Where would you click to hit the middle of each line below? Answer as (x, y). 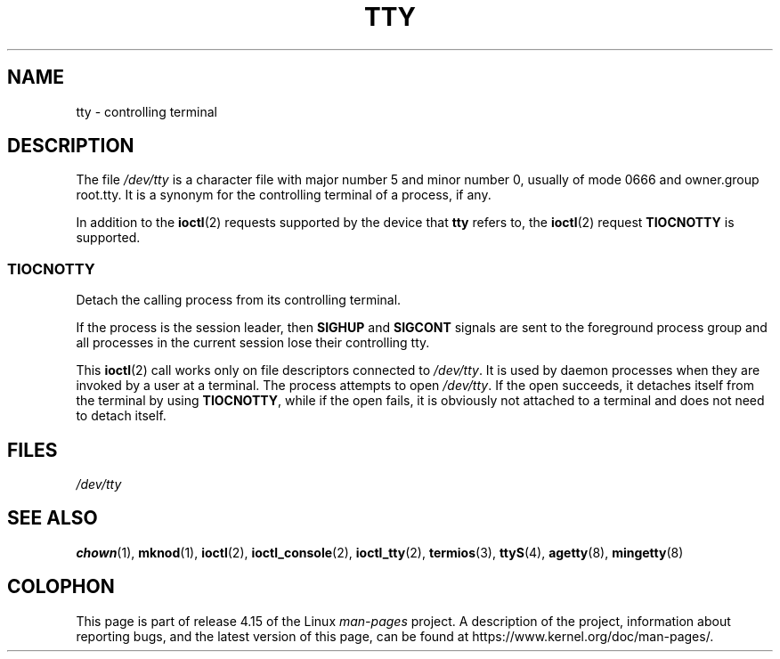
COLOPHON (61, 587)
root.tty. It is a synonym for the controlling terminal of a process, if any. (284, 195)
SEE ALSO (53, 518)
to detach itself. (121, 416)
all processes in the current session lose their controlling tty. (253, 343)
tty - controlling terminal (146, 111)
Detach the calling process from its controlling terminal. (239, 300)
